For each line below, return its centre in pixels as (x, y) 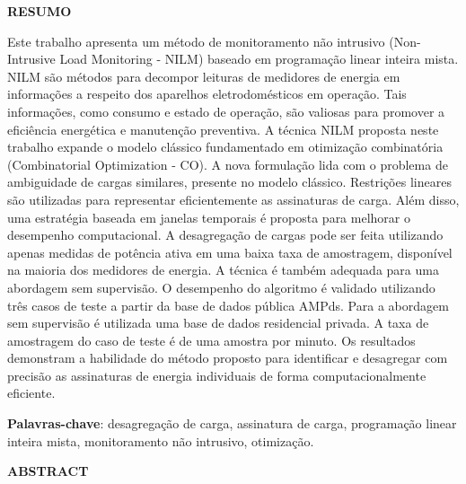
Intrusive (31, 59)
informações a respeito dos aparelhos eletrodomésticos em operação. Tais (207, 94)
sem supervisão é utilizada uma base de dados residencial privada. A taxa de (218, 323)
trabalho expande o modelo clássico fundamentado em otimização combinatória (225, 147)
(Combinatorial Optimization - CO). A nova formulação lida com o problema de (228, 164)
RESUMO (40, 11)
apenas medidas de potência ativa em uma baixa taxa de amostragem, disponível (230, 252)
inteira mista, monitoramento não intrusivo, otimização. (161, 440)
